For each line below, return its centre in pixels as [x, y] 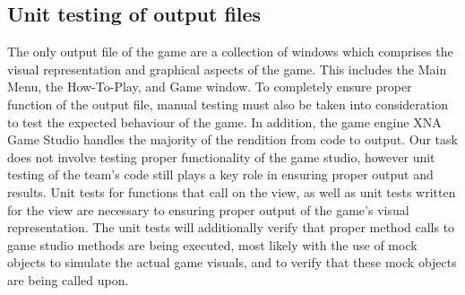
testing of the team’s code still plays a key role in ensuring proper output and [220, 174]
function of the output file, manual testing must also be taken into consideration [228, 104]
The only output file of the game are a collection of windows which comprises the [230, 52]
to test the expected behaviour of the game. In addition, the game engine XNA [224, 121]
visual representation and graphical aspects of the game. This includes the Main [227, 69]
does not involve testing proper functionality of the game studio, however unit [221, 156]
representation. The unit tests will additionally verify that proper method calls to [231, 227]
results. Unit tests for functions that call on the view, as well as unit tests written [232, 191]
